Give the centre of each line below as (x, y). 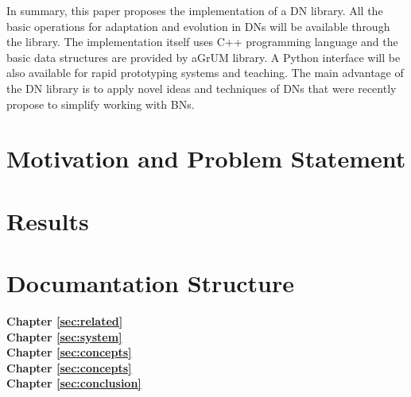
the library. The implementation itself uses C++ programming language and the (202, 42)
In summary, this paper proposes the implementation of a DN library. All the (195, 10)
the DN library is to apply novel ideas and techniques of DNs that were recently (202, 88)
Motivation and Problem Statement (206, 158)
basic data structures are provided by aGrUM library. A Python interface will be (204, 57)
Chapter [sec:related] (65, 321)
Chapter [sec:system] (64, 336)
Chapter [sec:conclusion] (74, 383)
